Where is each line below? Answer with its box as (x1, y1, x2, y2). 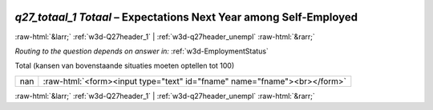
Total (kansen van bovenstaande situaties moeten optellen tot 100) (14, 61, 235, 71)
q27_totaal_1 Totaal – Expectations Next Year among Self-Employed (14, 10, 358, 24)
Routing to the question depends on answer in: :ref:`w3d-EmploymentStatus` (14, 46, 269, 56)
